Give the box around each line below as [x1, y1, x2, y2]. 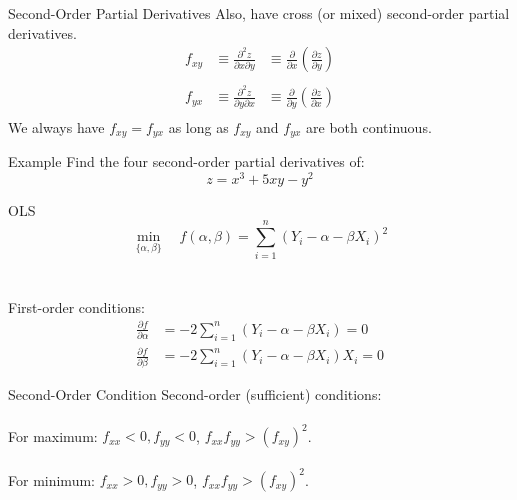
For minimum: [8, 469, 95, 490]
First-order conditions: [8, 296, 145, 317]
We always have [8, 116, 105, 137]
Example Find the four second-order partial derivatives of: [8, 151, 365, 172]
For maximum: [8, 425, 98, 446]
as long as [168, 116, 229, 137]
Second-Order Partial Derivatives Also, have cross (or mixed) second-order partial [8, 3, 510, 23]
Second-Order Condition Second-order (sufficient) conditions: [8, 383, 382, 404]
